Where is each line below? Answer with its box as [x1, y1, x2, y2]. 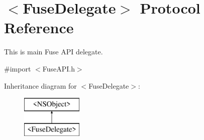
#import [4, 63, 31, 74]
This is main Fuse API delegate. [4, 46, 103, 57]
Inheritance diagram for [4, 80, 77, 91]
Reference [4, 17, 74, 38]
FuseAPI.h [42, 63, 75, 74]
